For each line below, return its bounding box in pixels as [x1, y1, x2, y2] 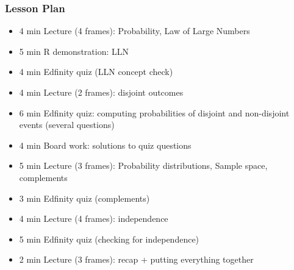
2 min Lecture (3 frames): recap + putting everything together [19, 253, 254, 266]
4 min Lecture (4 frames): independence [19, 212, 168, 225]
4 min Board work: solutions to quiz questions [19, 138, 192, 151]
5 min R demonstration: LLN [19, 44, 129, 57]
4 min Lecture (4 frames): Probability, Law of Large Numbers [19, 24, 250, 37]
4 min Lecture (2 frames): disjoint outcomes [19, 86, 184, 98]
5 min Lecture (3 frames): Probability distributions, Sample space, [19, 159, 268, 172]
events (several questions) [19, 118, 115, 131]
